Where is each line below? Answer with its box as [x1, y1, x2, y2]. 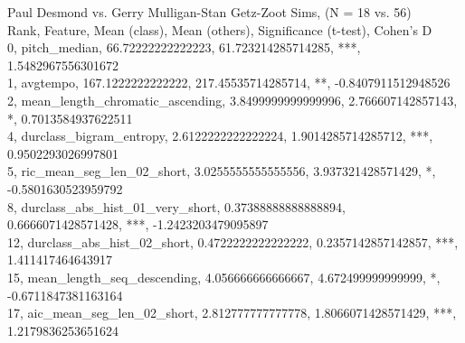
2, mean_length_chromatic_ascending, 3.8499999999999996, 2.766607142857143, [7, 90, 458, 109]
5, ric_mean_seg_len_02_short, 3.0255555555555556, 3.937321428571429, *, [7, 162, 436, 181]
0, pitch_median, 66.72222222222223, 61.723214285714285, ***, [7, 38, 361, 57]
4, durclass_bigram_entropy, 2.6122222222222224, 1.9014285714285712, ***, [7, 126, 433, 145]
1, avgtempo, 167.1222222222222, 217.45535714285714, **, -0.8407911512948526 [7, 73, 451, 92]
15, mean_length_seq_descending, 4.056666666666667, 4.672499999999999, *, [7, 267, 441, 286]
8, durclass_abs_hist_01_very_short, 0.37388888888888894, [7, 197, 346, 216]
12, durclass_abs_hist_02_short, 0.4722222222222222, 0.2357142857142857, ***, [7, 232, 459, 251]
